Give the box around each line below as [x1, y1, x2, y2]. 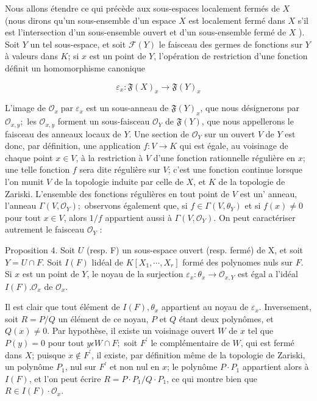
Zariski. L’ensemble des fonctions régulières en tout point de [5, 187, 230, 200]
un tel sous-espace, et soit [30, 37, 126, 50]
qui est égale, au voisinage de [179, 139, 288, 152]
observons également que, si [84, 199, 188, 212]
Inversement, [264, 300, 312, 313]
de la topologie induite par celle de [54, 175, 183, 187]
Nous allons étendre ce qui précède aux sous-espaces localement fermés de [5, 2, 280, 14]
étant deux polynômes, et [179, 312, 274, 325]
